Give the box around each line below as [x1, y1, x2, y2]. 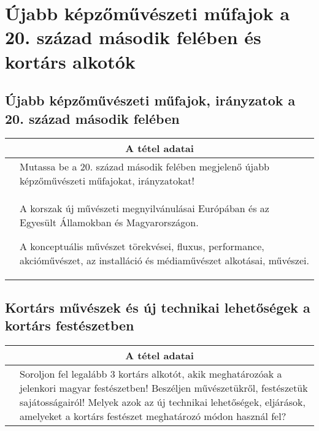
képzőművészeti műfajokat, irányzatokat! [20, 174, 195, 188]
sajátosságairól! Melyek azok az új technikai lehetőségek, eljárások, [20, 394, 306, 409]
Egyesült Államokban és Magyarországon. [20, 215, 199, 230]
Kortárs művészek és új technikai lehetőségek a [5, 297, 310, 316]
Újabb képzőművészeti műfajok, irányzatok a [5, 91, 296, 110]
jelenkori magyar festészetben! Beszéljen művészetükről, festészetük [20, 380, 308, 395]
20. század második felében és [5, 25, 261, 50]
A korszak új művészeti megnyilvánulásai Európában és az [20, 201, 269, 216]
